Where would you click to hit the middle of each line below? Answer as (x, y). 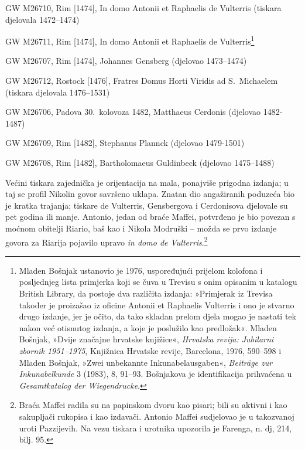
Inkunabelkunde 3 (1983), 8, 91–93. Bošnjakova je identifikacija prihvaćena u (155, 374)
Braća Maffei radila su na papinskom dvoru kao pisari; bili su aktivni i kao (153, 405)
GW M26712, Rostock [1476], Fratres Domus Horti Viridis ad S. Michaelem (142, 81)
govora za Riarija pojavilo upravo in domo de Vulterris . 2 (107, 241)
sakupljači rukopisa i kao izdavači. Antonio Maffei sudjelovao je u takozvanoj (157, 416)
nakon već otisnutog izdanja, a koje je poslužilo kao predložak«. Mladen (148, 327)
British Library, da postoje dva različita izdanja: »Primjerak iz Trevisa (146, 293)
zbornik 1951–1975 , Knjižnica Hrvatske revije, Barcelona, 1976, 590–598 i (150, 350)
